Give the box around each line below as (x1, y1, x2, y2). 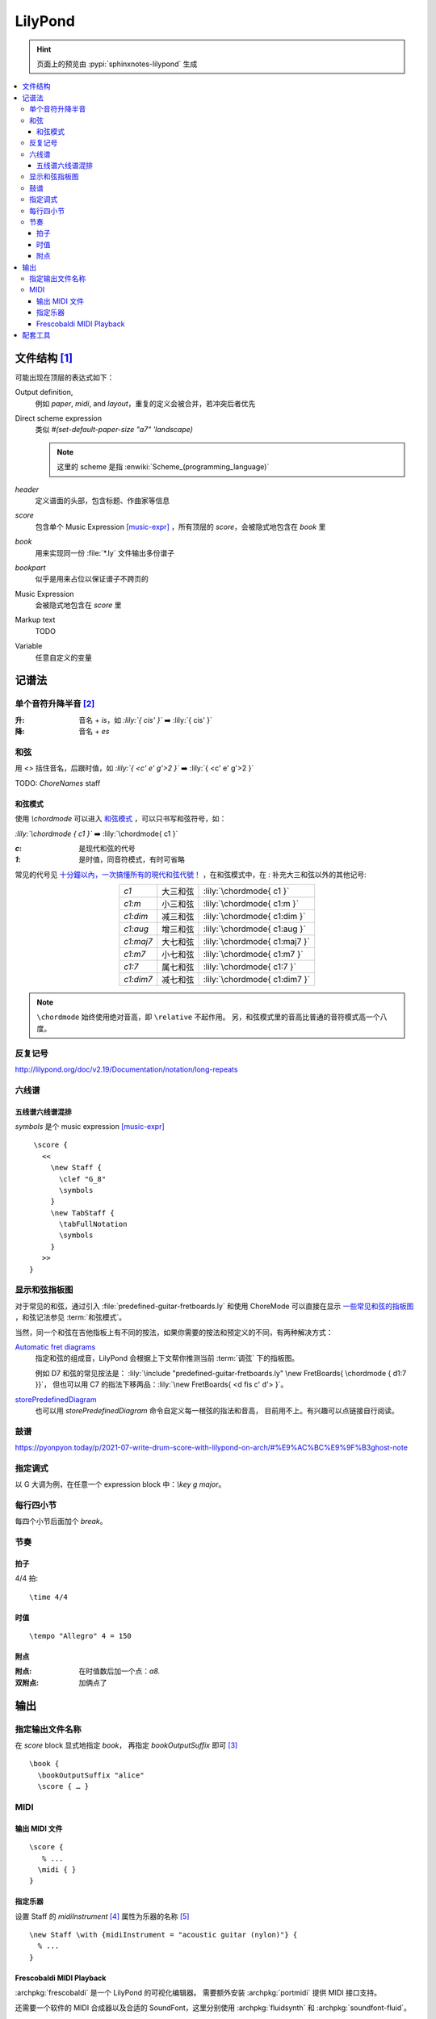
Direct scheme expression (15, 413, 103, 423)
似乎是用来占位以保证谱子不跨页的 (35, 574, 149, 584)
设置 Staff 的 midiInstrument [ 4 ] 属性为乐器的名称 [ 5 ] (15, 1911, 190, 1921)
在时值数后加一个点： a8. (78, 1666, 161, 1676)
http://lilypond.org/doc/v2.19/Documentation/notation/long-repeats (15, 1064, 238, 1074)
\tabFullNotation (59, 1219, 128, 1229)
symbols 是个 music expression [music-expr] (15, 1121, 165, 1131)
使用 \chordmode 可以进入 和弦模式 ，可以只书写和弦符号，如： (15, 814, 227, 824)
